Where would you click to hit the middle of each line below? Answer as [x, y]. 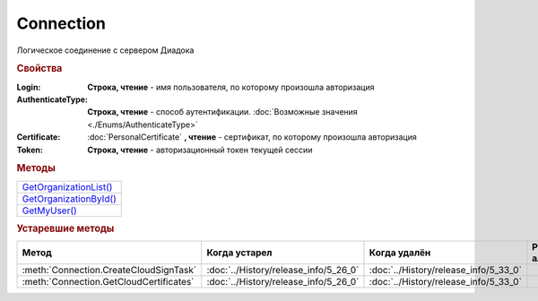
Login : [29, 87]
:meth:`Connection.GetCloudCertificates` [108, 282]
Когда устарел [239, 253]
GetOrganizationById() [69, 199]
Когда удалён [400, 253]
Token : [30, 150]
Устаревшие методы [65, 228]
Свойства [39, 69]
